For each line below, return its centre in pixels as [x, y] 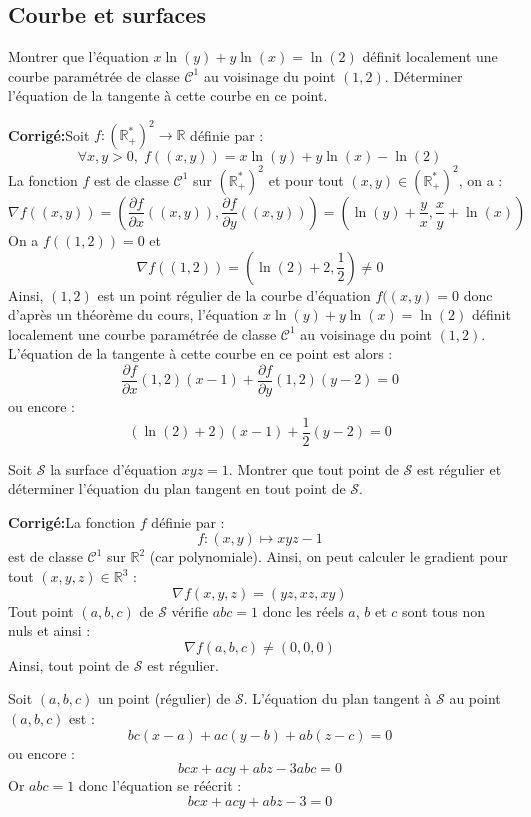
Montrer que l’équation [78, 56]
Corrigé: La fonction [72, 521]
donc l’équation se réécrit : [160, 785]
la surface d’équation [114, 468]
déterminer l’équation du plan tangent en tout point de [177, 488]
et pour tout [306, 179]
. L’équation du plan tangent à [337, 698]
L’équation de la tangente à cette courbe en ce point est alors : [200, 353]
